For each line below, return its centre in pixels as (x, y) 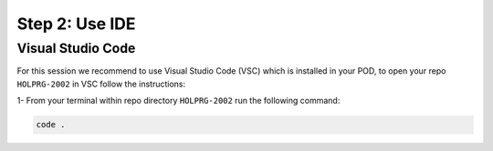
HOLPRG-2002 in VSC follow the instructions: (101, 84)
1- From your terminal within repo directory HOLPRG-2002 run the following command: (178, 101)
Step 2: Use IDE (76, 24)
